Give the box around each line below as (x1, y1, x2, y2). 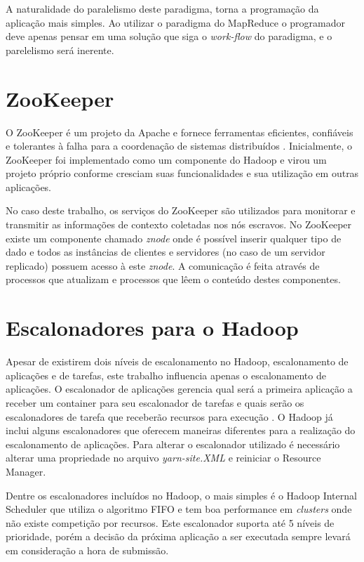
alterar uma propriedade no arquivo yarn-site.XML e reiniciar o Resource (6, 450, 321, 465)
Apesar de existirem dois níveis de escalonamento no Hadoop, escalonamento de (6, 354, 349, 369)
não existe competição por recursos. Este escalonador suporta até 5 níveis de (6, 515, 335, 530)
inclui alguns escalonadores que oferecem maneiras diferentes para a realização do (6, 423, 356, 438)
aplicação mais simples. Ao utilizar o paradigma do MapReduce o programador (6, 15, 346, 30)
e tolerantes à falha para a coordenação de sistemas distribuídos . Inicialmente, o (6, 138, 353, 153)
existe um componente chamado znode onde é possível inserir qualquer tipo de (6, 230, 342, 245)
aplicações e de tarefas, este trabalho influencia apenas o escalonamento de (6, 367, 326, 382)
